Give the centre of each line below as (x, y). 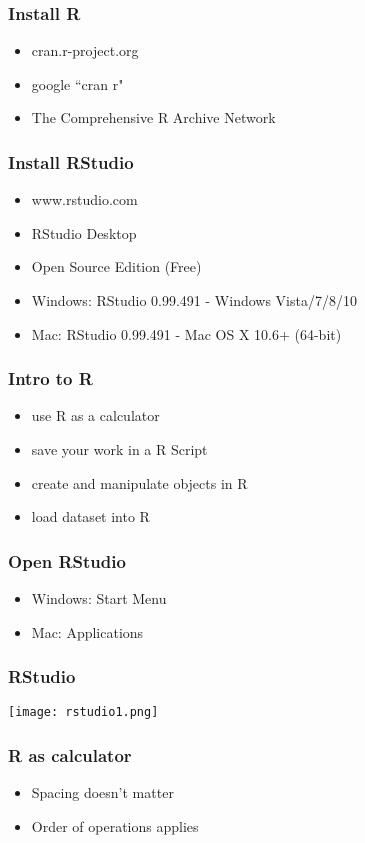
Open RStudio (67, 560)
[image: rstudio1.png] (83, 712)
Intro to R (50, 378)
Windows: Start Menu (99, 598)
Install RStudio (71, 161)
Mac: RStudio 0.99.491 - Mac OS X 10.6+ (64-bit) (186, 333)
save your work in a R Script (119, 449)
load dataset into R (90, 516)
